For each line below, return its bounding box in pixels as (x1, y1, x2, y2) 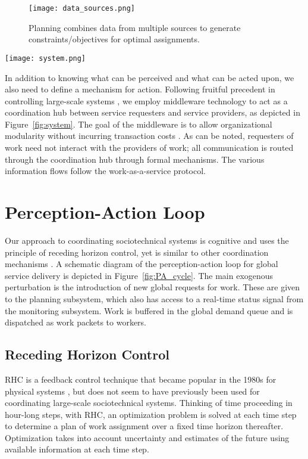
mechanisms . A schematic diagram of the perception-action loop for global (5, 258, 278, 270)
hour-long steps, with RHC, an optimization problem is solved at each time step (5, 408, 297, 420)
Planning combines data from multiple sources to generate (29, 21, 241, 33)
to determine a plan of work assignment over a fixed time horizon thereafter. (5, 420, 284, 432)
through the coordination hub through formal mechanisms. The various (5, 153, 265, 165)
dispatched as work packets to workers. (5, 316, 146, 328)
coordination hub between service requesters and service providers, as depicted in (5, 106, 300, 119)
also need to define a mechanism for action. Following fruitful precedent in (5, 83, 275, 95)
